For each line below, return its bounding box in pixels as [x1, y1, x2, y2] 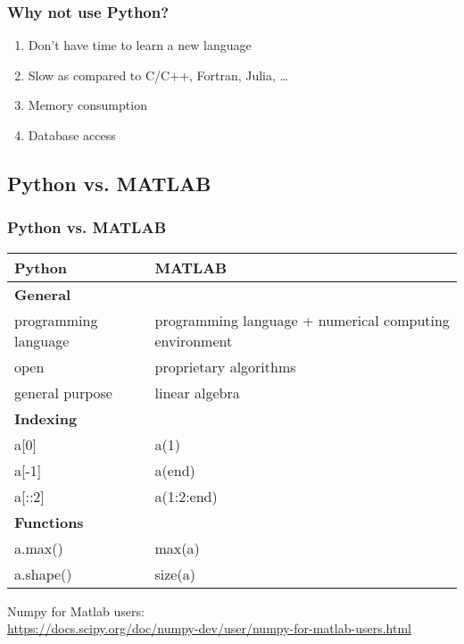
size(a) [154, 563, 195, 584]
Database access [28, 126, 116, 144]
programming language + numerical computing [154, 309, 450, 330]
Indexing [14, 407, 78, 429]
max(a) [154, 537, 200, 558]
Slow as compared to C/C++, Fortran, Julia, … [28, 65, 288, 84]
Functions [14, 511, 84, 532]
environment [154, 330, 233, 351]
